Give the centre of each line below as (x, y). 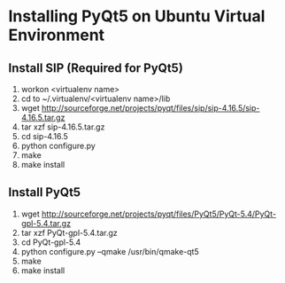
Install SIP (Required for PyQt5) (96, 68)
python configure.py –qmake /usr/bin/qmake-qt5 (110, 251)
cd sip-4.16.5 (44, 136)
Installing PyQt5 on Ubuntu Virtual (137, 16)
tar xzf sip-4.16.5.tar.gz (63, 127)
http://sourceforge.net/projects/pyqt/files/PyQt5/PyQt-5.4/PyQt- (159, 214)
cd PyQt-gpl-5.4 (51, 242)
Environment (57, 35)
